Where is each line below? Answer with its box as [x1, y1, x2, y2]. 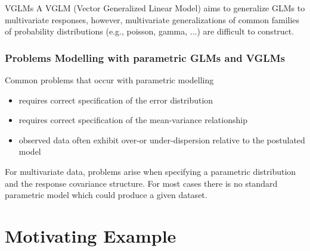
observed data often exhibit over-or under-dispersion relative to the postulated [18, 133, 305, 146]
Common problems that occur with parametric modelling [5, 74, 214, 86]
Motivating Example [5, 223, 176, 247]
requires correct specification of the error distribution [18, 93, 213, 106]
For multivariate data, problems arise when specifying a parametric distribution [5, 165, 296, 177]
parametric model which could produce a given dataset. [5, 189, 207, 201]
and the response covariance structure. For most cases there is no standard [5, 177, 278, 189]
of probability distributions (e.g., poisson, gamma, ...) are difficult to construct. [5, 25, 294, 37]
